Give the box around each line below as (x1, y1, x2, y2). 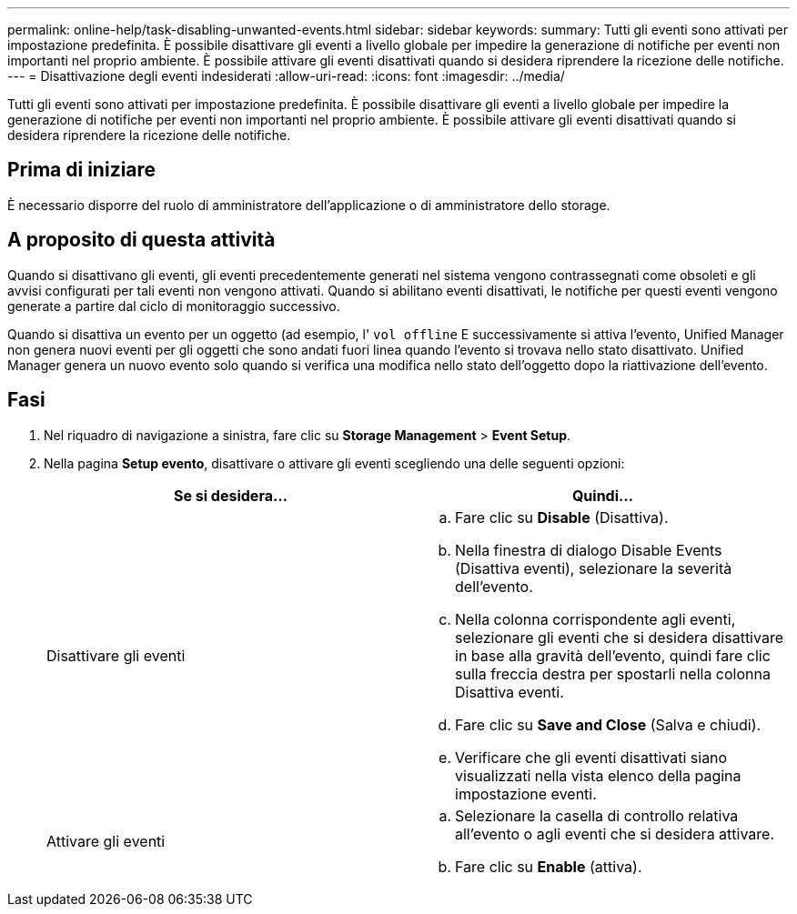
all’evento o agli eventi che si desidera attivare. (455, 824, 775, 843)
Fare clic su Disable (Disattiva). (455, 507, 669, 527)
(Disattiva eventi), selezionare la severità (455, 558, 732, 578)
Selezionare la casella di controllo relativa (455, 806, 739, 825)
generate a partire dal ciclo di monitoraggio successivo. (7, 297, 340, 314)
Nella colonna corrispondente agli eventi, (455, 609, 736, 628)
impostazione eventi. (455, 784, 597, 803)
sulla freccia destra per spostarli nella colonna (455, 664, 771, 683)
